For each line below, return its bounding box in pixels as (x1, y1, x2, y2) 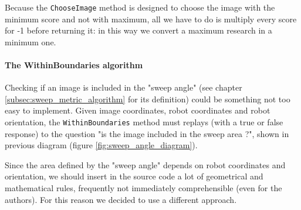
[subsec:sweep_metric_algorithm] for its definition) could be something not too (5, 92, 290, 105)
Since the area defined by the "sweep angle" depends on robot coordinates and (5, 158, 286, 171)
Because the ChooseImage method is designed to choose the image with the (5, 1, 275, 13)
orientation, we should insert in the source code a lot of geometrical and (5, 170, 263, 182)
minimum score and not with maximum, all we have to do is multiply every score (5, 12, 297, 25)
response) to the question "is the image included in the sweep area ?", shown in (5, 127, 289, 139)
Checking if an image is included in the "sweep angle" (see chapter (5, 81, 242, 94)
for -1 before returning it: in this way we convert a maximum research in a (5, 24, 272, 36)
